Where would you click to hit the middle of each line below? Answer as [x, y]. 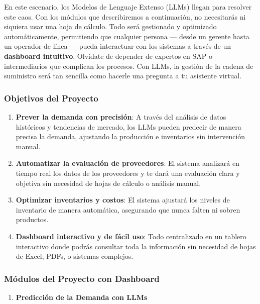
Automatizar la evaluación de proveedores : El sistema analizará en [127, 163]
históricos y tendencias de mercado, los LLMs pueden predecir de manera [128, 126]
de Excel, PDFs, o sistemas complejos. [75, 256]
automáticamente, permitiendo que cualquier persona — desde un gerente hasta [127, 36]
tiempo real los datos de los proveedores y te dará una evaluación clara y [128, 173]
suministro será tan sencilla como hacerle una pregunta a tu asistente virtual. [123, 76]
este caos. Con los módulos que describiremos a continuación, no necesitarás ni [125, 16]
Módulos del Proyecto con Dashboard [82, 278]
